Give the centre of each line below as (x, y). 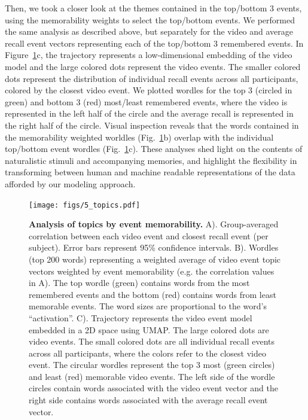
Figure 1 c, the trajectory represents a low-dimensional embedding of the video (149, 55)
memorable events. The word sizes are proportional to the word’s (148, 306)
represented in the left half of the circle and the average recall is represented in (149, 113)
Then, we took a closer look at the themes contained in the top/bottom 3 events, (153, 8)
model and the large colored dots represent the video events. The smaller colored (153, 66)
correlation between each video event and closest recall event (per (149, 235)
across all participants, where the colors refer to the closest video (147, 353)
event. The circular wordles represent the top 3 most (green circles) (152, 365)
